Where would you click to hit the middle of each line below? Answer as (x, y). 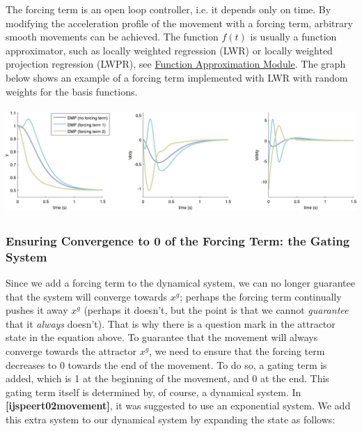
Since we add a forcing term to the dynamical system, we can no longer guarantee (180, 283)
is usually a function (293, 37)
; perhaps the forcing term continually (261, 296)
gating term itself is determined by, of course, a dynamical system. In (154, 392)
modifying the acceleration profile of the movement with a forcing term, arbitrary (179, 23)
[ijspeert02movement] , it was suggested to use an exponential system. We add (178, 406)
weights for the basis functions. (72, 91)
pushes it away (37, 310)
